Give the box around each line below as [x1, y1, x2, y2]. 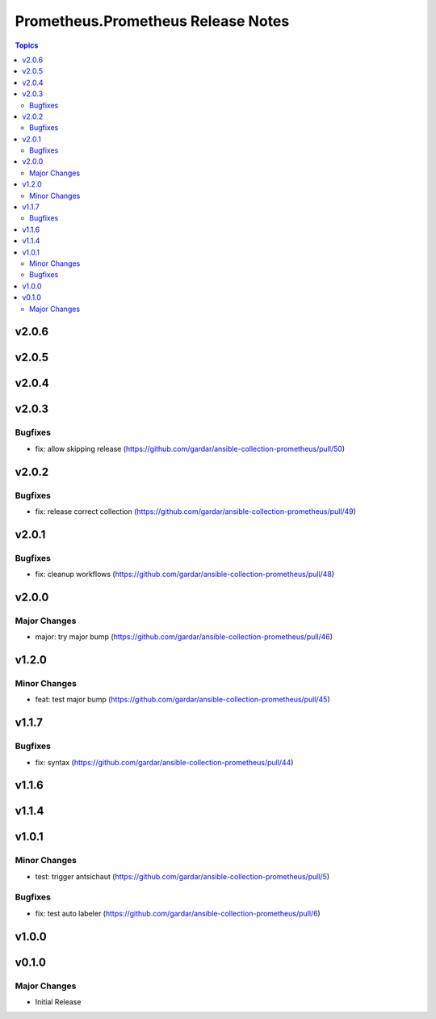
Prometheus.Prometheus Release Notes [15, 12, 290, 30]
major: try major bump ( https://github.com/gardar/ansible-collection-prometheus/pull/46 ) [35, 632, 333, 642]
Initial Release [35, 997, 82, 1007]
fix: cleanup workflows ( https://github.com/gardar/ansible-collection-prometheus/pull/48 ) [35, 570, 335, 579]
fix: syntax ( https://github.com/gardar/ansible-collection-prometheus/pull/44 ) [35, 757, 294, 767]
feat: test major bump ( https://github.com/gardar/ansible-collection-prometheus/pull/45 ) [35, 695, 330, 705]
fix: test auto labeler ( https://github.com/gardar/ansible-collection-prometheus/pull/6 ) [35, 908, 321, 918]
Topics [15, 40, 39, 50]
